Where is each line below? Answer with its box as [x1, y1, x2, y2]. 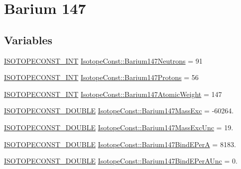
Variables [4, 32, 53, 47]
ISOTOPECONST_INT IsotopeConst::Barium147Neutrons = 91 [4, 55, 203, 66]
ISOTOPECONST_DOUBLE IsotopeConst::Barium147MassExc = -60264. [4, 105, 234, 116]
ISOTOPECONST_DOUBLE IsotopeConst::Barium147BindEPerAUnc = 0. [4, 156, 238, 166]
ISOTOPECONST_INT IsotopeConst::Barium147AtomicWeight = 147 [4, 88, 222, 99]
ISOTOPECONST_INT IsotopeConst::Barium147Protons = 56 [4, 72, 199, 83]
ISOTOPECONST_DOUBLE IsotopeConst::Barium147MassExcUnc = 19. [4, 122, 234, 132]
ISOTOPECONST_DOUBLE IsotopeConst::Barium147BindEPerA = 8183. [4, 139, 236, 149]
